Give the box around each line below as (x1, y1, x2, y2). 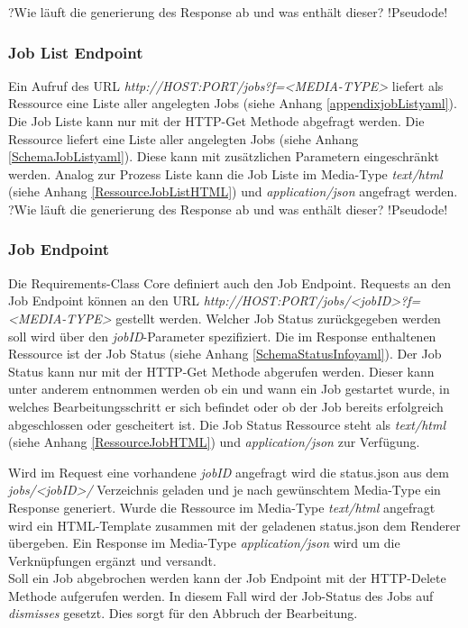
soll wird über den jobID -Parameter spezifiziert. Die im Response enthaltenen (8, 326, 436, 345)
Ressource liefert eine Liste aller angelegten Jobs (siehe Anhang (8, 129, 359, 148)
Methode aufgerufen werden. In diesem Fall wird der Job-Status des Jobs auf (8, 586, 434, 605)
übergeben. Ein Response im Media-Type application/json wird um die (8, 533, 400, 552)
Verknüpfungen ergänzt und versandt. (8, 551, 216, 569)
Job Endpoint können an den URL (8, 291, 199, 310)
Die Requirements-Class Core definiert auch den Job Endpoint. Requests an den (8, 273, 452, 292)
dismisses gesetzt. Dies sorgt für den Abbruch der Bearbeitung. (8, 604, 358, 623)
